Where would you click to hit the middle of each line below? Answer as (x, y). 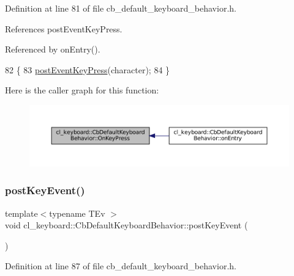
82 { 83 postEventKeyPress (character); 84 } (88, 69)
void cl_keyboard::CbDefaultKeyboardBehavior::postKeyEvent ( (126, 225)
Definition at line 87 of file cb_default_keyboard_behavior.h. (121, 266)
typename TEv (77, 213)
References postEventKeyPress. (64, 28)
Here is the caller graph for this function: (82, 90)
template (21, 213)
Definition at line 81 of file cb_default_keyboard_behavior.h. (121, 8)
